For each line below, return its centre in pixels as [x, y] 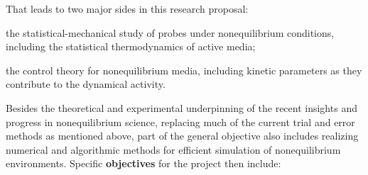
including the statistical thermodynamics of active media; [131, 46]
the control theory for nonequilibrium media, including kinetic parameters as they [184, 70]
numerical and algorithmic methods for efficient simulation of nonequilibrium [173, 149]
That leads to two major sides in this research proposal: [127, 9]
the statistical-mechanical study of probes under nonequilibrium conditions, [170, 32]
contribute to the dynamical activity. [86, 84]
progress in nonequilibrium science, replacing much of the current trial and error [180, 122]
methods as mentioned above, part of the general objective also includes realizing [182, 136]
